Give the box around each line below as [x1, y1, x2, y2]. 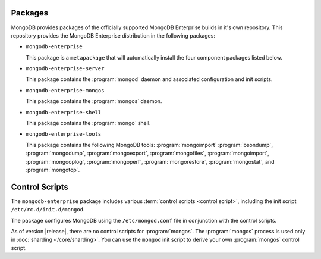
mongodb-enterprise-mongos [26, 87, 105, 93]
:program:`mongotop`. [26, 166, 80, 173]
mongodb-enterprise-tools [26, 131, 102, 138]
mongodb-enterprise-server [26, 65, 105, 72]
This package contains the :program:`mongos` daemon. [26, 98, 162, 105]
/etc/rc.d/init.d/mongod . [11, 206, 85, 213]
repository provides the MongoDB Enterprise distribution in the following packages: [11, 32, 215, 39]
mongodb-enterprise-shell [26, 109, 102, 116]
